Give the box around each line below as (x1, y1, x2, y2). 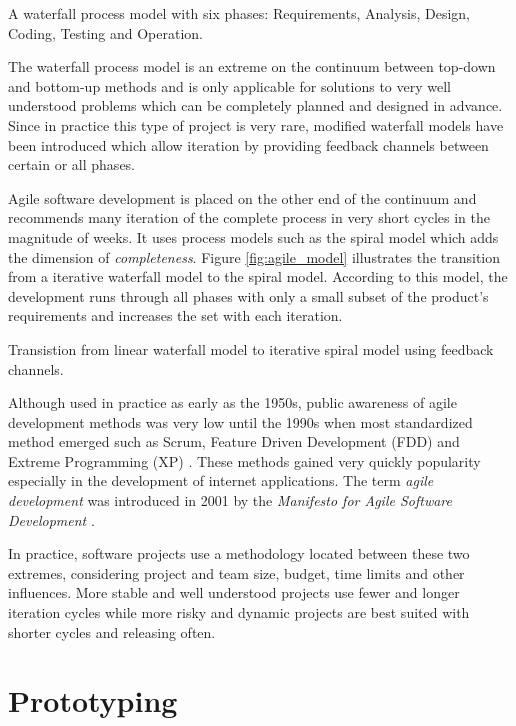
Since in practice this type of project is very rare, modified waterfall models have (8, 114, 504, 135)
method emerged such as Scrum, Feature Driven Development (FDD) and (8, 431, 460, 452)
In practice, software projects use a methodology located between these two (8, 543, 470, 564)
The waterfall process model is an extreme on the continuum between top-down (8, 56, 496, 77)
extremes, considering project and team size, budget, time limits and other (8, 562, 465, 583)
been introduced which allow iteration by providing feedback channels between (8, 134, 489, 155)
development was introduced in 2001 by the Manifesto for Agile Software (8, 490, 452, 511)
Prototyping (8, 680, 178, 721)
